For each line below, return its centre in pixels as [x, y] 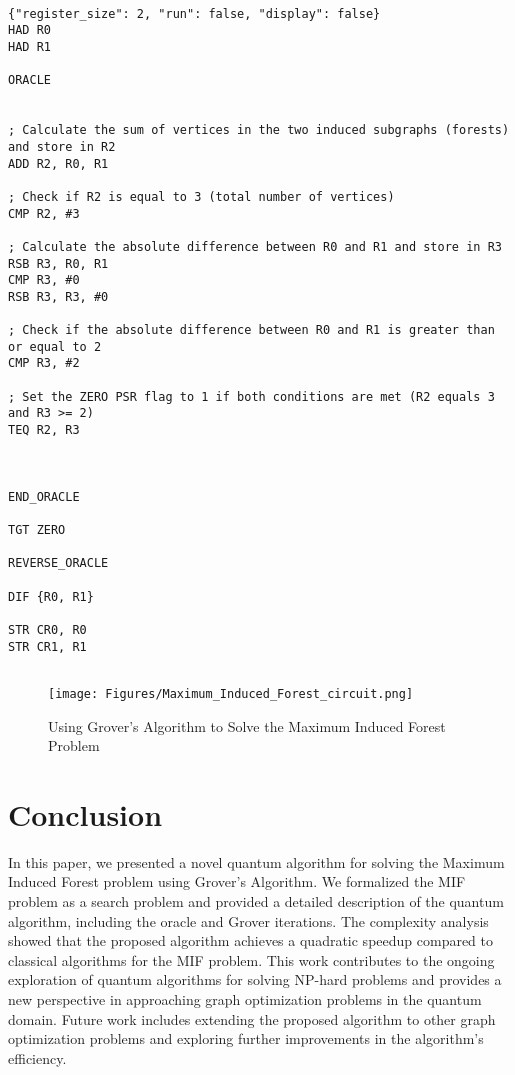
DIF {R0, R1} [51, 596]
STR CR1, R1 [47, 646]
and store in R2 [62, 146]
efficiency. [37, 1057]
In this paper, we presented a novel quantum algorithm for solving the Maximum [256, 861]
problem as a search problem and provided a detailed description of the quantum [256, 901]
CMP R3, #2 [44, 363]
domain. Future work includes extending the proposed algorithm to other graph [252, 1018]
